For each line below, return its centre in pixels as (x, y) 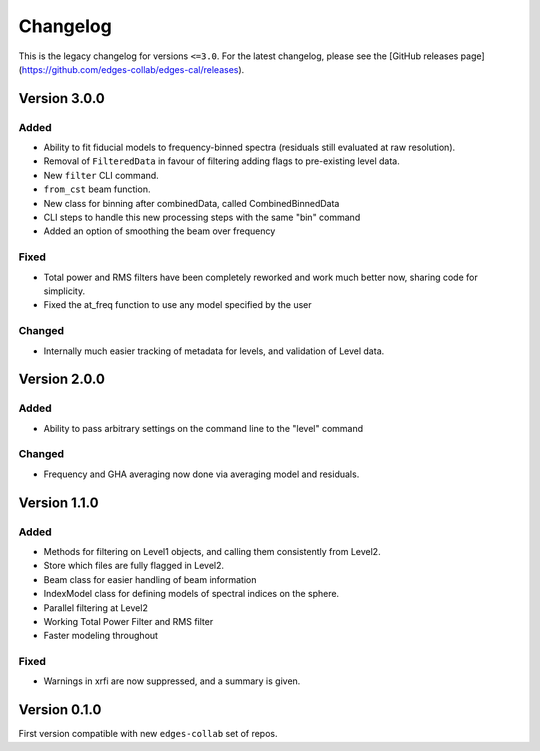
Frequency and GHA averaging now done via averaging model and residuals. (201, 474)
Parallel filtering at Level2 (96, 607)
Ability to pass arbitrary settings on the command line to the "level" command (203, 428)
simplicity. (64, 291)
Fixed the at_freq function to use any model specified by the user (177, 305)
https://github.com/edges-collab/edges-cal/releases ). (133, 69)
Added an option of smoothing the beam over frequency (159, 231)
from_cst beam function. (97, 189)
